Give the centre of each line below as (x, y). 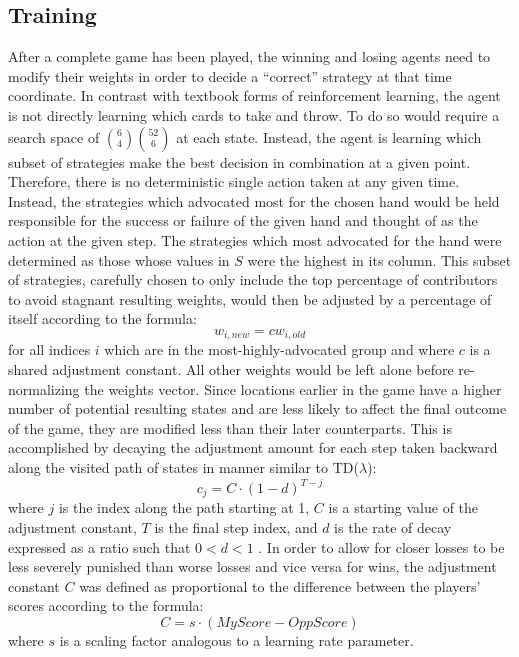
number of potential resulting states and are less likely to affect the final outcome (257, 408)
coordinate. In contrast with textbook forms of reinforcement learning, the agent (254, 95)
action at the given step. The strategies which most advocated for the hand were (255, 239)
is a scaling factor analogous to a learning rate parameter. (236, 640)
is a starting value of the (403, 507)
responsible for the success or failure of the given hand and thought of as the (243, 220)
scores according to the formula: (106, 605)
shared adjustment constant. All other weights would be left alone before (231, 368)
